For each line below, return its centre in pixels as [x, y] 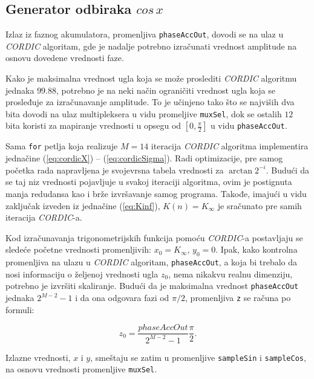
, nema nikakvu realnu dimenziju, [231, 274]
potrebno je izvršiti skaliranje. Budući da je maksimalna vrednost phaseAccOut [152, 286]
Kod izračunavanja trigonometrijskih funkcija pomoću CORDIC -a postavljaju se [154, 237]
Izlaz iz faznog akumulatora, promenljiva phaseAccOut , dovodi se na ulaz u [145, 34]
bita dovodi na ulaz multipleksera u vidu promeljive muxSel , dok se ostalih [144, 113]
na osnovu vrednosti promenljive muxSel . [81, 369]
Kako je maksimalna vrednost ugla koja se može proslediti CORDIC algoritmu [151, 78]
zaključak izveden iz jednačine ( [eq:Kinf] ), [83, 205]
